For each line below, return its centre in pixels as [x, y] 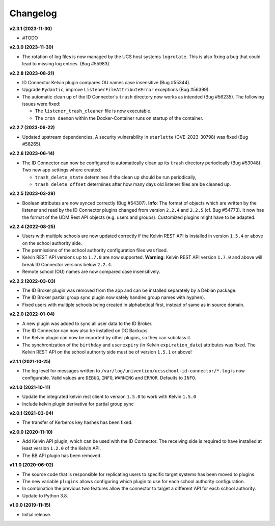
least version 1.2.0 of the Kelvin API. [62, 448]
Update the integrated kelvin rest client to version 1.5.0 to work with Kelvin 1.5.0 [109, 397]
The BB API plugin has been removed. [62, 455]
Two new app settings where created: [62, 170]
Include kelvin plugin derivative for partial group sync [78, 404]
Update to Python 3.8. [45, 495]
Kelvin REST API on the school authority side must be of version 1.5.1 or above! [107, 352]
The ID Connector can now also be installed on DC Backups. [86, 331]
